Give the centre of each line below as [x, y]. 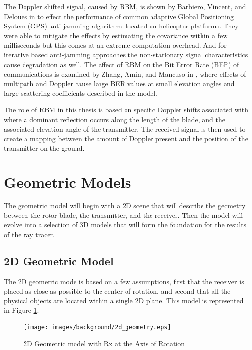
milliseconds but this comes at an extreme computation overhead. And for [115, 45]
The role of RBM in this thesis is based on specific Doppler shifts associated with [126, 109]
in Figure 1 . [22, 310]
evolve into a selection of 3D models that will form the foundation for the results [125, 225]
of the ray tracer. [29, 234]
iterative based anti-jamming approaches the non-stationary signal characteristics [126, 54]
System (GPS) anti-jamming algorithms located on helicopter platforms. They [121, 26]
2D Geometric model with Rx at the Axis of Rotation [104, 343]
